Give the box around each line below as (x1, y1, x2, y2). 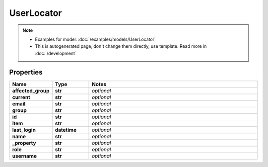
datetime (55, 126, 77, 133)
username (12, 152, 37, 159)
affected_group (12, 87, 50, 94)
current (12, 93, 31, 100)
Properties (9, 68, 43, 77)
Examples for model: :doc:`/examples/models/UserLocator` (35, 36, 156, 42)
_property (12, 139, 37, 146)
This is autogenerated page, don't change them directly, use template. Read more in (35, 43, 207, 49)
